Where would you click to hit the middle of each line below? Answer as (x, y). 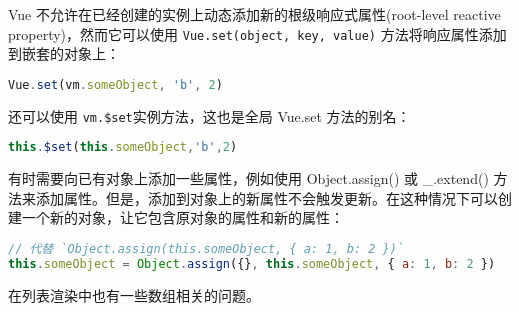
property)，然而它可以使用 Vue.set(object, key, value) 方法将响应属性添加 (257, 33)
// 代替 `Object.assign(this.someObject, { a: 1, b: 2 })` (206, 249)
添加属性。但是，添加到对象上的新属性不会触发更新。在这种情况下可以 (266, 197)
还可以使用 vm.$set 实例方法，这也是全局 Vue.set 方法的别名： (209, 115)
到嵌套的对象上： (64, 53)
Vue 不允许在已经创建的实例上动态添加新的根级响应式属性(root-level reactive (254, 14)
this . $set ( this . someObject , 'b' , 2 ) (123, 147)
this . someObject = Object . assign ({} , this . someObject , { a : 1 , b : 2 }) (252, 263)
